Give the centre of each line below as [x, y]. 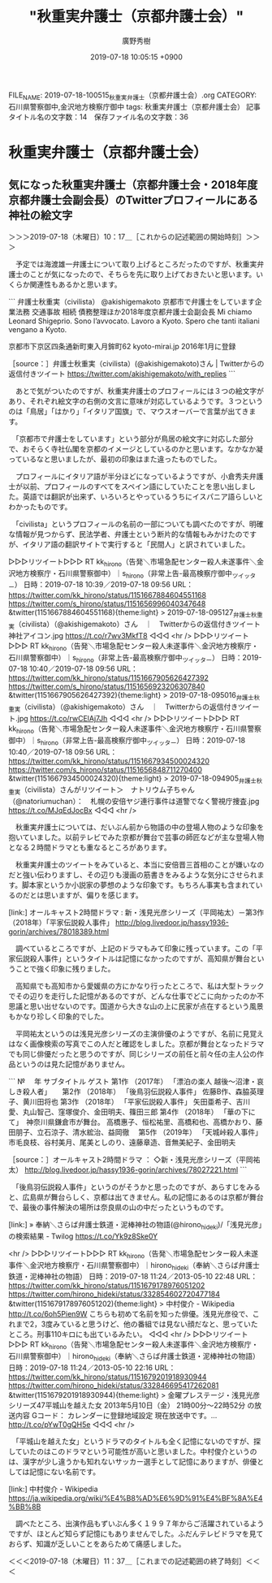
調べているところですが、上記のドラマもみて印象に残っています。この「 [136, 949]
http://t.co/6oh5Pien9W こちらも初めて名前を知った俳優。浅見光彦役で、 [131, 1314]
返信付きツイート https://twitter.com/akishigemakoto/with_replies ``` [122, 374]
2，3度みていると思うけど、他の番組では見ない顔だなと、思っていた [144, 1324]
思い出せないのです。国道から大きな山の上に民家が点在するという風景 [147, 1006]
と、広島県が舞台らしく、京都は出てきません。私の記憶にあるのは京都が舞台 [136, 1197]
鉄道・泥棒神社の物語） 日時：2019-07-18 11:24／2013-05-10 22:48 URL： [133, 1277]
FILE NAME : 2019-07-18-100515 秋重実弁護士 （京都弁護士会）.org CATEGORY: [133, 96]
